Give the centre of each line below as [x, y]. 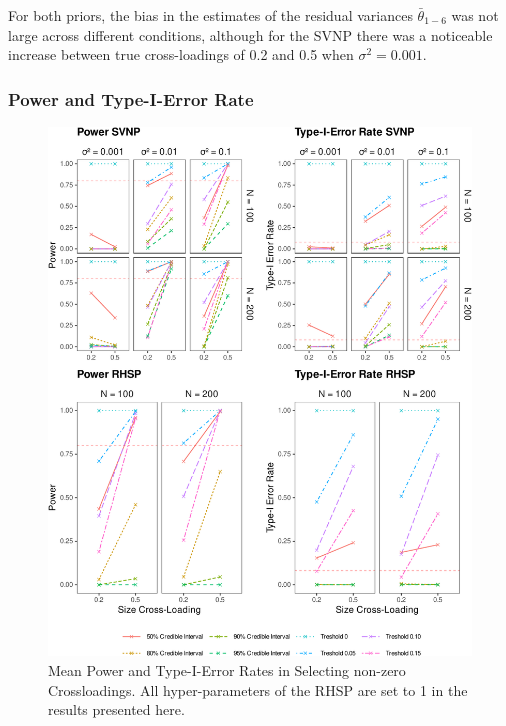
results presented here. [116, 709]
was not [475, 15]
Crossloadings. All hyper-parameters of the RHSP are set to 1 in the [258, 689]
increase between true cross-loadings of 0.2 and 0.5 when [181, 54]
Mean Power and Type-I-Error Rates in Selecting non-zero [227, 670]
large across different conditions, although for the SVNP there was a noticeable [250, 34]
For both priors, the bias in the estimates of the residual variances [210, 15]
